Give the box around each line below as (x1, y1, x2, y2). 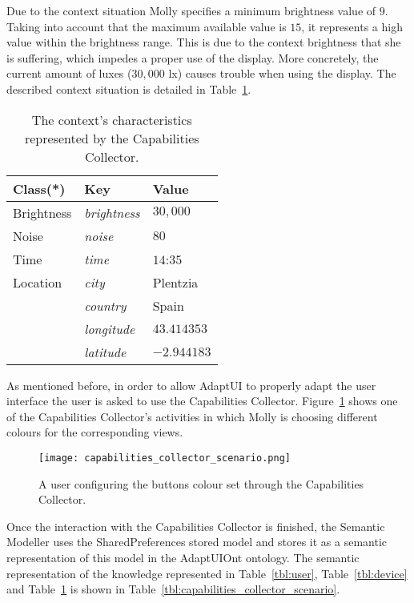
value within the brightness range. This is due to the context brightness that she (6, 34, 401, 50)
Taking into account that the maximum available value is (6, 18, 287, 34)
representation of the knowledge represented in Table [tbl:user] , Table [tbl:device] (6, 565, 408, 581)
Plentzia (152, 272, 199, 291)
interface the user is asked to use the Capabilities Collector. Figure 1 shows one (6, 392, 398, 409)
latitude (84, 342, 127, 361)
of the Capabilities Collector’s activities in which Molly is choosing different (6, 408, 378, 424)
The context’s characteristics (31, 110, 192, 129)
